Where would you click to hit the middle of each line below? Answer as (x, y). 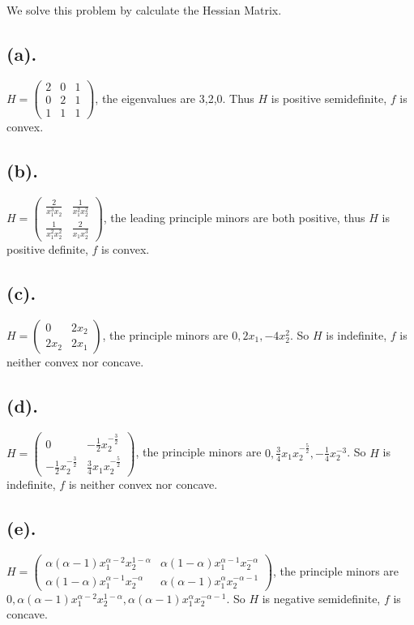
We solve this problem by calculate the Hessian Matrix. (144, 10)
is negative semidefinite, (321, 598)
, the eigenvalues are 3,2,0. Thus (175, 98)
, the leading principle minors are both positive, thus (234, 217)
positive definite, (47, 248)
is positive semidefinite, (329, 98)
